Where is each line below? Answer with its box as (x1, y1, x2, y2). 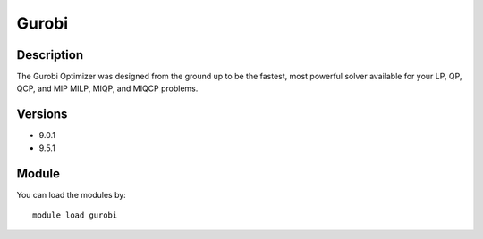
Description (16, 47, 84, 62)
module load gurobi (32, 210, 118, 220)
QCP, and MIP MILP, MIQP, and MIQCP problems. (16, 83, 199, 94)
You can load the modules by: (16, 189, 127, 200)
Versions (16, 107, 68, 122)
